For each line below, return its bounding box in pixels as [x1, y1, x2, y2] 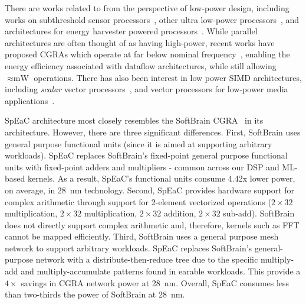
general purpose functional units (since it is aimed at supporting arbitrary [5, 137, 272, 150]
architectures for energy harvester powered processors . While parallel [5, 25, 258, 37]
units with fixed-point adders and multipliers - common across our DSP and [5, 160, 279, 173]
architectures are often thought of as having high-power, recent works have [5, 36, 275, 48]
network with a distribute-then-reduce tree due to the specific [35, 253, 258, 266]
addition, [163, 207, 196, 219]
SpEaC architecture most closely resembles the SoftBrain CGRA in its [5, 114, 264, 127]
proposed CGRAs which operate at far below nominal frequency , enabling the [5, 48, 290, 60]
